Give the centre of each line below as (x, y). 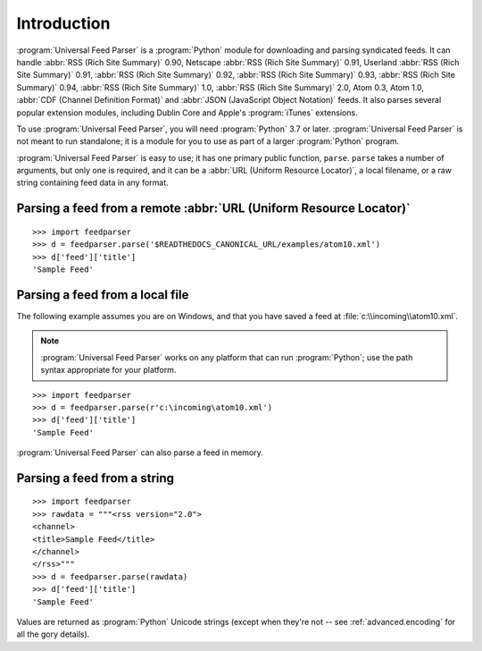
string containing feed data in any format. (92, 182)
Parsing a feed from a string (95, 478)
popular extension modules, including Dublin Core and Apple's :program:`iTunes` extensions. (187, 113)
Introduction (63, 23)
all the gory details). (53, 634)
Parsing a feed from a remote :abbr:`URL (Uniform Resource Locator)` (213, 209)
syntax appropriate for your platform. (108, 370)
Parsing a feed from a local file (103, 295)
